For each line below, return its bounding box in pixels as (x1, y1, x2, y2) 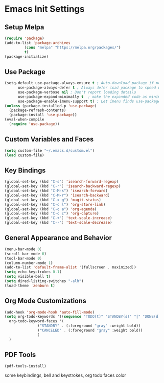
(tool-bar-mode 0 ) (4, 256, 42, 261)
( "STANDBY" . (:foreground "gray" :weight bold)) (37, 323, 141, 329)
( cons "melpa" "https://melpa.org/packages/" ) (24, 45, 121, 50)
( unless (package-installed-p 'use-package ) (4, 103, 97, 108)
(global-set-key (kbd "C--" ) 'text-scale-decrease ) (4, 220, 112, 225)
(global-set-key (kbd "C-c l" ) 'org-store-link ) (4, 202, 106, 207)
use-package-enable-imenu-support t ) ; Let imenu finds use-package (17, 99, 161, 104)
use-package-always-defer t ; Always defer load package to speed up (17, 85, 163, 90)
